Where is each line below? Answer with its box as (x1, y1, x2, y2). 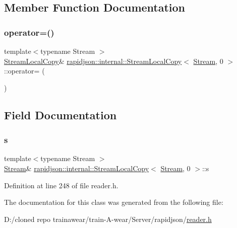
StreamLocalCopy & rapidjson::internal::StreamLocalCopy (4, 55, 182, 66)
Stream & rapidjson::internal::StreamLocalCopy (4, 163, 149, 173)
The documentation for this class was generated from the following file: (4, 197, 223, 207)
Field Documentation (4, 107, 117, 122)
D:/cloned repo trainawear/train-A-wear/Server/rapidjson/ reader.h (4, 213, 212, 224)
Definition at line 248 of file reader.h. (4, 180, 118, 190)
